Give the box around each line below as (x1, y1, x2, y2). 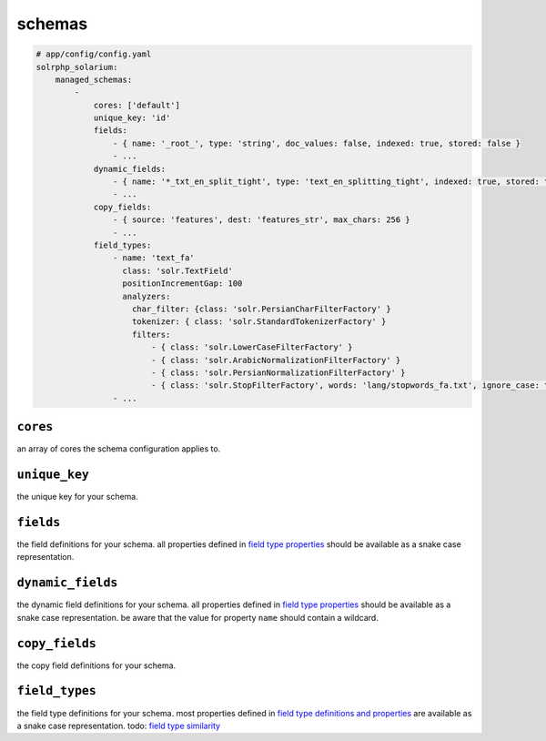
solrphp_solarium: (35, 62, 118, 72)
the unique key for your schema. (16, 492, 138, 502)
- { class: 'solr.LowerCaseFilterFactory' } (150, 342, 353, 352)
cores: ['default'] (93, 100, 181, 110)
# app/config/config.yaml (35, 49, 152, 59)
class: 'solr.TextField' (122, 265, 234, 276)
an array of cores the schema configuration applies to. (16, 443, 221, 454)
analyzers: (122, 291, 171, 301)
